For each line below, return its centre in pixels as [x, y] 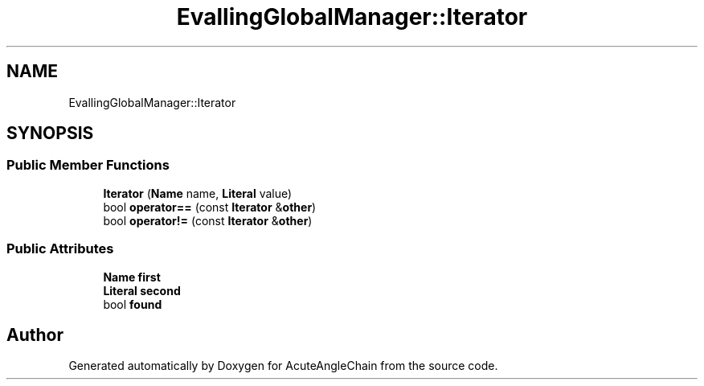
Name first [132, 277]
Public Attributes [60, 249]
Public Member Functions [88, 165]
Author [35, 335]
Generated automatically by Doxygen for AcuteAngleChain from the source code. [283, 366]
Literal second [142, 290]
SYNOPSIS [50, 133]
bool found [133, 304]
